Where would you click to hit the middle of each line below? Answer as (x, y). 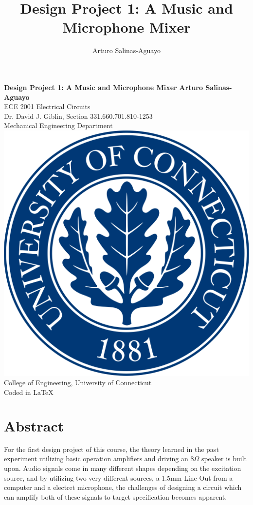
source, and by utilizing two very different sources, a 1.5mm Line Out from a (118, 477)
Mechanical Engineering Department (58, 125)
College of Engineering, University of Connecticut (78, 383)
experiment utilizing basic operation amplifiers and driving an (96, 458)
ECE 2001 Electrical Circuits (47, 106)
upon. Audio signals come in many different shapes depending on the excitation (123, 468)
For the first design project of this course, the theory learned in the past (111, 449)
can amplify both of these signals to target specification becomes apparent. (116, 496)
